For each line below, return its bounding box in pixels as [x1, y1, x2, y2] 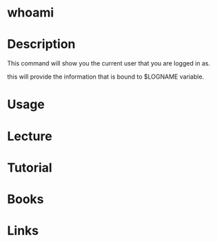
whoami [7, 5, 54, 21]
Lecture [7, 128, 53, 144]
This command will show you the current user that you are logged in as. [7, 59, 211, 68]
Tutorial [7, 160, 53, 175]
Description [7, 37, 76, 52]
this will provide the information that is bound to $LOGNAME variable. [7, 72, 205, 81]
